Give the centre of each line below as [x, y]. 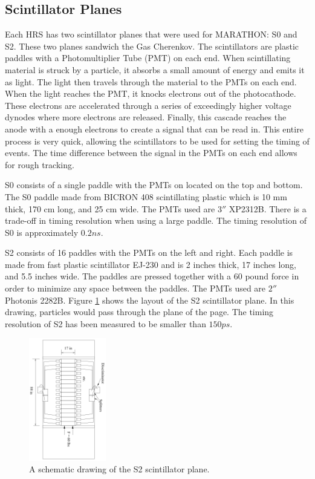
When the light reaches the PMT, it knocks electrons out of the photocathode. [151, 93]
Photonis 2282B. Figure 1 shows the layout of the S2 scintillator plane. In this [150, 300]
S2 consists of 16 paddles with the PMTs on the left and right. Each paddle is [149, 253]
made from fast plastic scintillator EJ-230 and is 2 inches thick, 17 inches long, [151, 264]
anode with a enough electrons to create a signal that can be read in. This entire [154, 129]
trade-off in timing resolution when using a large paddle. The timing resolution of [156, 220]
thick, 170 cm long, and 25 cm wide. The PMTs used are [110, 208]
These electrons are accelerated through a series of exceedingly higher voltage [148, 105]
